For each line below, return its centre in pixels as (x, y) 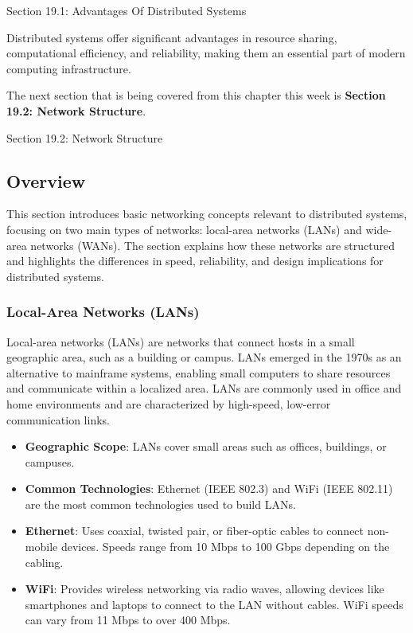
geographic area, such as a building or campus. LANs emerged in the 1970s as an (204, 357)
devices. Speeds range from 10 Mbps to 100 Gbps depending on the (225, 547)
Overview (46, 180)
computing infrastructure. (69, 68)
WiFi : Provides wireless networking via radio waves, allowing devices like (205, 589)
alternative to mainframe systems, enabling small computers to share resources (199, 372)
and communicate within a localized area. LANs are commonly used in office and (204, 388)
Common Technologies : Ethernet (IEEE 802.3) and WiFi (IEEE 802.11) (209, 488)
